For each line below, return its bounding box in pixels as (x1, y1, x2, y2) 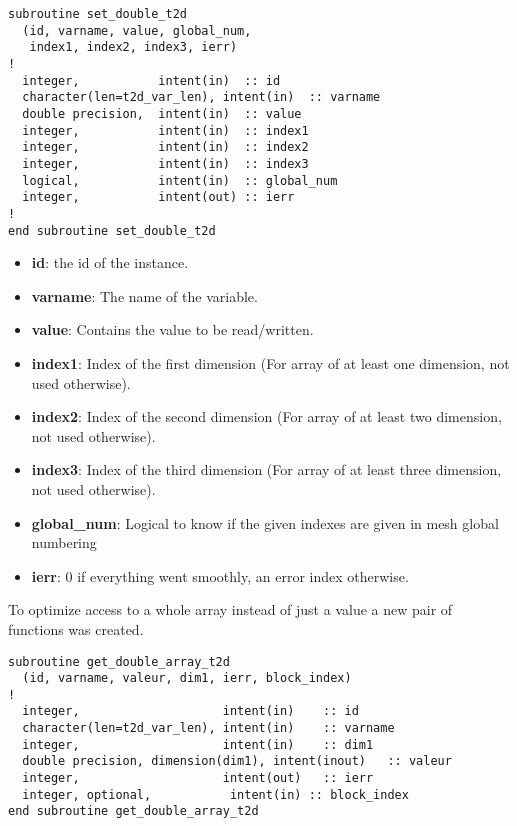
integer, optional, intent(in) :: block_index (22, 787, 409, 802)
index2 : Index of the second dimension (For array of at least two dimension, (31, 406, 502, 427)
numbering (31, 532, 97, 553)
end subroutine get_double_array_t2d (8, 804, 259, 819)
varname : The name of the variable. (31, 285, 258, 306)
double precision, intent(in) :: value (22, 106, 302, 121)
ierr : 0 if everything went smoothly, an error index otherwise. (31, 565, 409, 586)
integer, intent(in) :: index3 (22, 156, 309, 171)
